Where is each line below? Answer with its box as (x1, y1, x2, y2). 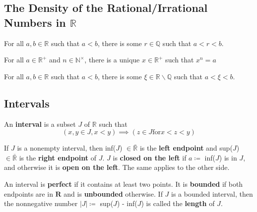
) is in (219, 152, 237, 162)
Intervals (4, 95, 50, 110)
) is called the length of (141, 198, 215, 209)
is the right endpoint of (19, 152, 97, 162)
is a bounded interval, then (171, 188, 253, 199)
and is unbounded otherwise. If (64, 188, 163, 199)
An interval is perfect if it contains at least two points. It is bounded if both (4, 178, 243, 189)
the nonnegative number (4, 198, 78, 209)
